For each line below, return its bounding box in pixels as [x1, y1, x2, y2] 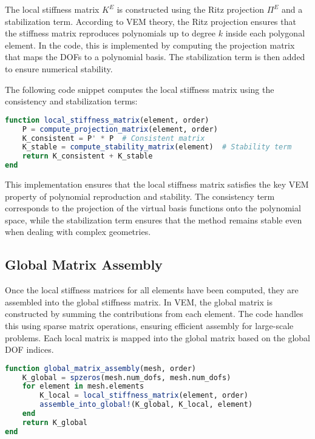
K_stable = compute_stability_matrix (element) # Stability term [22, 143, 292, 152]
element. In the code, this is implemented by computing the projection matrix [5, 38, 295, 51]
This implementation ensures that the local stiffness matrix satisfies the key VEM [5, 178, 309, 190]
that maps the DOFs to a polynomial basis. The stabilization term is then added [5, 50, 305, 63]
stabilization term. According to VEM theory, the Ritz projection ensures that [5, 15, 296, 27]
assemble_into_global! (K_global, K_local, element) [39, 400, 253, 409]
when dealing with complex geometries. [5, 225, 151, 238]
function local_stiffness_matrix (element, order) [5, 115, 209, 124]
